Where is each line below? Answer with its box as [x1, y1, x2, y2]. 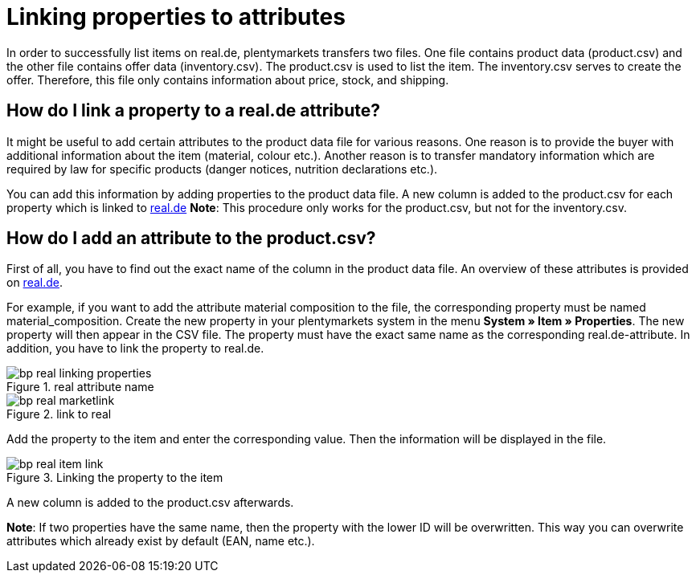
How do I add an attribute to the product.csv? [6, 228, 376, 249]
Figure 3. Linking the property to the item [6, 471, 223, 485]
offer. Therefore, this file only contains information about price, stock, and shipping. [6, 72, 449, 87]
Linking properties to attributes [6, 3, 346, 31]
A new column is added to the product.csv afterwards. [6, 495, 294, 510]
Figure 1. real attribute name [6, 380, 154, 394]
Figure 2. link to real [6, 407, 112, 422]
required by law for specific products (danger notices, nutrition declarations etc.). [6, 161, 438, 176]
